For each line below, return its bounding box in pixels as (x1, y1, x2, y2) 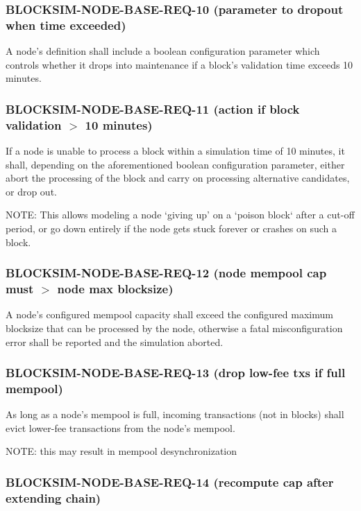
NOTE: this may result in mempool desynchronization (6, 444, 237, 458)
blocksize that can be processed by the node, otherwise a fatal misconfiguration (6, 320, 343, 335)
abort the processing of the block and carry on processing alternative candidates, (6, 171, 350, 185)
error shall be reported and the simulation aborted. (6, 334, 224, 349)
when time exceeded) (6, 16, 126, 33)
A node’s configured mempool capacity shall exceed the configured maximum (6, 307, 333, 322)
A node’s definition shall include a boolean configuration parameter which (6, 44, 320, 58)
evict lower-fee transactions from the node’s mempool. (6, 420, 235, 435)
